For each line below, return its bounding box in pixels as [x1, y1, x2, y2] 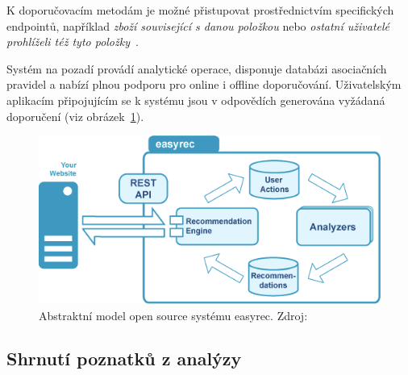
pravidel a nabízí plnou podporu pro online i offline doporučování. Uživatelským [6, 76, 402, 93]
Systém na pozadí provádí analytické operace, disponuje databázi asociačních [6, 60, 387, 77]
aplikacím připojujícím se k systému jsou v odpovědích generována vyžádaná [6, 91, 385, 108]
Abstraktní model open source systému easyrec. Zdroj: [39, 306, 308, 323]
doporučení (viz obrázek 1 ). [6, 107, 144, 124]
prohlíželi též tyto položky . [6, 33, 139, 50]
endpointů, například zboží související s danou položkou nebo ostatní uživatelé [6, 17, 390, 34]
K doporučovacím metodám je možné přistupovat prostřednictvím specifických [6, 2, 394, 18]
